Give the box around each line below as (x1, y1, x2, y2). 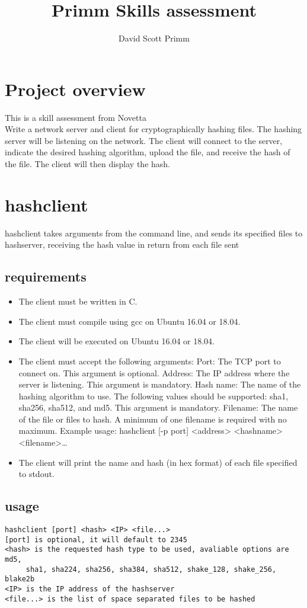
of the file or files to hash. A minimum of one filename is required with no (18, 412, 287, 425)
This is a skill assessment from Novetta (5, 111, 146, 123)
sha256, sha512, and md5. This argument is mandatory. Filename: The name (18, 401, 298, 414)
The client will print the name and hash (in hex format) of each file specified (18, 456, 298, 468)
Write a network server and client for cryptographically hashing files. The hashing (5, 123, 302, 135)
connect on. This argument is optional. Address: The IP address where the (18, 366, 290, 379)
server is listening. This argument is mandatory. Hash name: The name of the (18, 378, 301, 391)
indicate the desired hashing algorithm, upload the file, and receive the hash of (5, 146, 290, 158)
